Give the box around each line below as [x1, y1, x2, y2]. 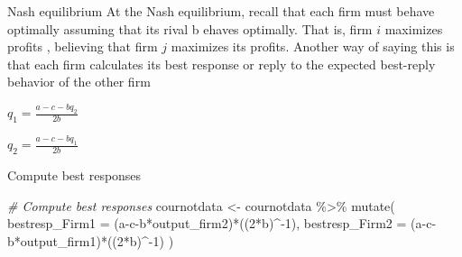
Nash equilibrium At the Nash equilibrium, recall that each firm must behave [7, 2, 435, 20]
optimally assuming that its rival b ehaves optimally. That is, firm [7, 19, 373, 38]
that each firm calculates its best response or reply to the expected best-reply [7, 54, 436, 73]
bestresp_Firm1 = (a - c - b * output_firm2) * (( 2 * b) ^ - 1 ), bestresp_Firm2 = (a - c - [7, 214, 437, 233]
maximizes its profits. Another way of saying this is [171, 37, 455, 56]
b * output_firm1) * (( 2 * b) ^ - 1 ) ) [7, 231, 174, 250]
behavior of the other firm [7, 72, 151, 91]
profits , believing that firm [7, 37, 158, 56]
